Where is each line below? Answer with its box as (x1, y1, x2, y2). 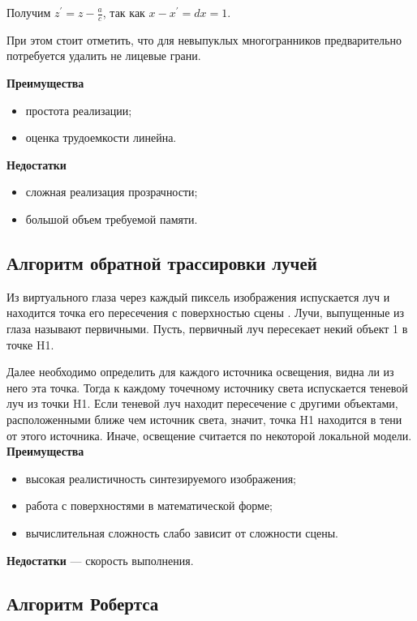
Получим (6, 4, 51, 20)
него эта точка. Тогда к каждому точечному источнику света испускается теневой (6, 379, 408, 396)
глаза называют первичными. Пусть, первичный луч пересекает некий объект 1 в (6, 319, 408, 336)
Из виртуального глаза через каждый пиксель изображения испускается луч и (6, 288, 390, 305)
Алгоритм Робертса (6, 591, 159, 616)
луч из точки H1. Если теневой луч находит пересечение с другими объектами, (6, 395, 398, 412)
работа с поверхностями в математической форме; (25, 497, 273, 514)
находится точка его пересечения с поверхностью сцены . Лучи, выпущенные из (6, 304, 405, 321)
